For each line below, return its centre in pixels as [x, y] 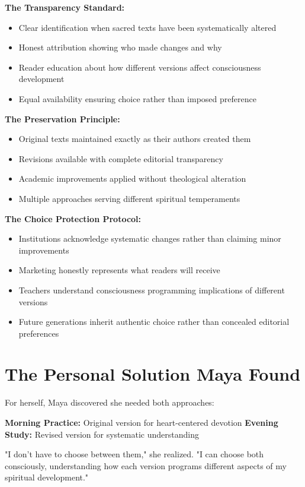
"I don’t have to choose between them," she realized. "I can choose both [134, 454]
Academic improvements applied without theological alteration [132, 178]
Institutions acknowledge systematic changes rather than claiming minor [150, 238]
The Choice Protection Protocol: [73, 218]
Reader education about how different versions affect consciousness [140, 67]
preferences [39, 333]
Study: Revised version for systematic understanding [102, 434]
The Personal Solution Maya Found [153, 374]
